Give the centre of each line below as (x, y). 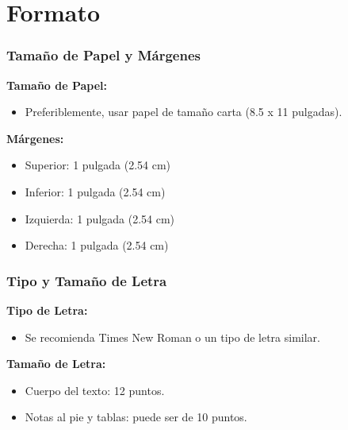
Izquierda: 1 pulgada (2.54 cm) (100, 218)
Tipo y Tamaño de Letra (87, 280)
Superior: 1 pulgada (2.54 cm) (98, 165)
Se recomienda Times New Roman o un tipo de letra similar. (172, 337)
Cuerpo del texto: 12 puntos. (95, 390)
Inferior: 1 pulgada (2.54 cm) (95, 191)
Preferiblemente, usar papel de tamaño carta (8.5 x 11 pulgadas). (184, 112)
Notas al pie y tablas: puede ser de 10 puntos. (136, 417)
